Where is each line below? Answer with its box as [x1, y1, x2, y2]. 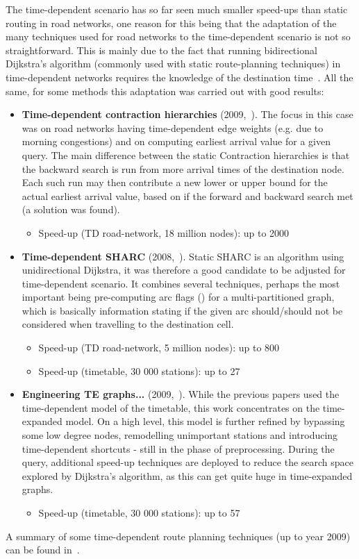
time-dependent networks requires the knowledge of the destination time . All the [6, 69, 353, 84]
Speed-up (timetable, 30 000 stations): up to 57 [38, 506, 240, 519]
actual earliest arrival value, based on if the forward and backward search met [22, 188, 353, 203]
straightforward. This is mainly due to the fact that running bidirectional [6, 42, 317, 57]
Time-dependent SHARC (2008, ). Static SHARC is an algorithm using [22, 249, 344, 263]
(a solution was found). [22, 202, 120, 217]
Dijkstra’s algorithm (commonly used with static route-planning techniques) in [6, 56, 341, 71]
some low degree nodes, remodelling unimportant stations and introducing [22, 428, 338, 442]
